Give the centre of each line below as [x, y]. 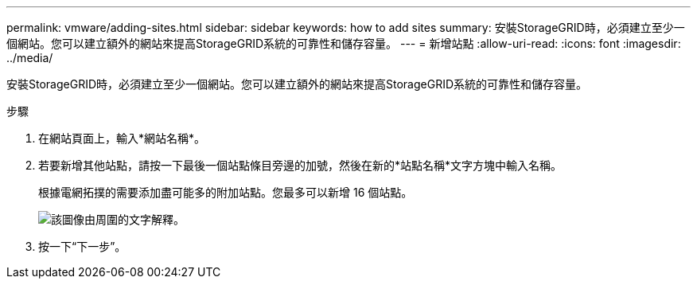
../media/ [30, 58]
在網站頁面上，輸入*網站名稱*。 [122, 138]
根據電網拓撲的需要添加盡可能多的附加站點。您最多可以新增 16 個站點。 [226, 192]
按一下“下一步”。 [82, 246]
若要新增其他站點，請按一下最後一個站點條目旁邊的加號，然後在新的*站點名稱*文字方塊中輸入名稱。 [300, 165]
